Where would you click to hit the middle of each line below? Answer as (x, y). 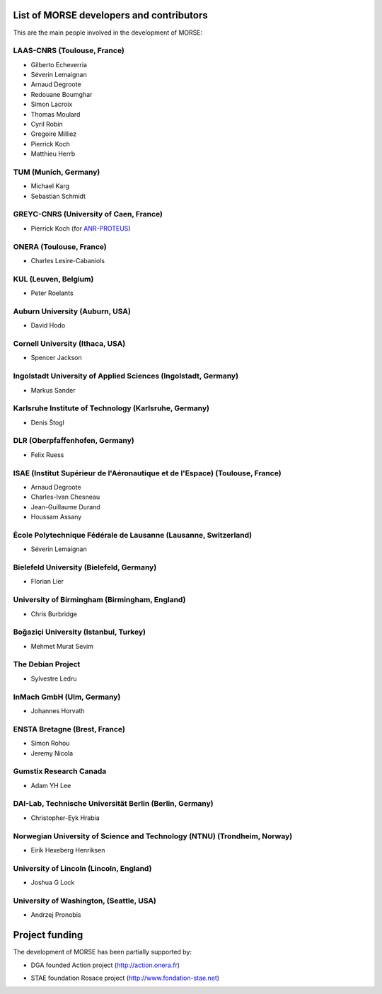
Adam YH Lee (51, 785)
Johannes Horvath (58, 710)
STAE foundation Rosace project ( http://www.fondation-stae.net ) (125, 978)
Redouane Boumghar (62, 94)
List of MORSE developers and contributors (110, 15)
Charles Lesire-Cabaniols (68, 260)
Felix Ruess (47, 455)
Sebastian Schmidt (58, 196)
